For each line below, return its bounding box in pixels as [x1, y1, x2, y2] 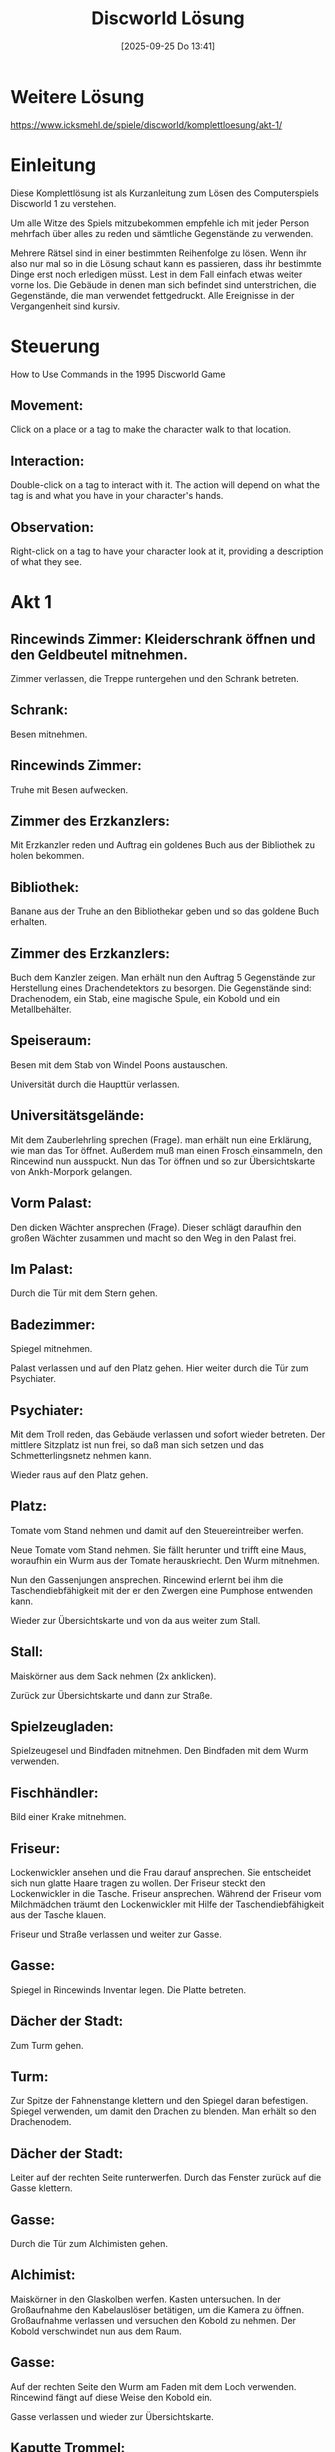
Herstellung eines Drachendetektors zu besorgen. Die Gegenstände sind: [10, 982, 312, 994]
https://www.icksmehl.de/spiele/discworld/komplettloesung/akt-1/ [10, 118, 283, 131]
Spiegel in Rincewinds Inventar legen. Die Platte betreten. [10, 1983, 247, 1996]
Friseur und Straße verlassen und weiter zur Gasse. [10, 1928, 222, 1940]
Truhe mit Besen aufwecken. [10, 783, 129, 796]
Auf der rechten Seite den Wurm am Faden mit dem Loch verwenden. [10, 2380, 297, 2392]
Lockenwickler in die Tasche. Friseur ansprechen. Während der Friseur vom [10, 1888, 322, 1899]
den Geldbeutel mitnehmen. [10, 646, 188, 663]
